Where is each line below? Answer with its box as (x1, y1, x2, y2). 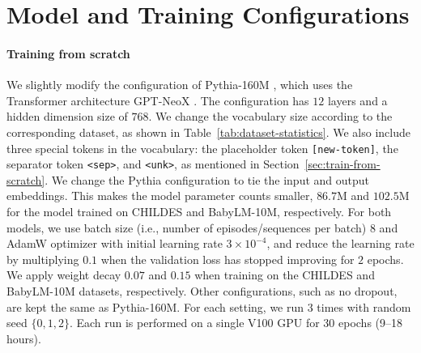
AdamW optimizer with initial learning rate (6, 235, 223, 252)
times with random (317, 298, 411, 315)
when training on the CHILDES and (194, 266, 375, 283)
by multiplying (6, 250, 79, 267)
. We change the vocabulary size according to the (148, 108, 393, 125)
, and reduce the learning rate (266, 235, 415, 252)
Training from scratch (6, 45, 130, 62)
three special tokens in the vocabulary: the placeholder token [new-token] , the (6, 139, 398, 156)
